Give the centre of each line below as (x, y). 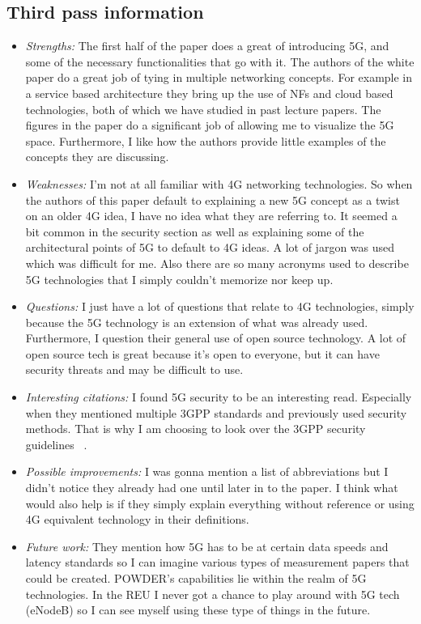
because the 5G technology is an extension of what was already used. (197, 322)
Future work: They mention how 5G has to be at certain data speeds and (207, 546)
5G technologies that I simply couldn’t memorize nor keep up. (179, 279)
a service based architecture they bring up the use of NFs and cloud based (209, 93)
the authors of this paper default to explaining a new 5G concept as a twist (213, 200)
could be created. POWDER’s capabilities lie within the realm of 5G (196, 578)
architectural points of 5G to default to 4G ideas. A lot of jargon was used (210, 247)
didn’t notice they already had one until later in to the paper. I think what (212, 488)
